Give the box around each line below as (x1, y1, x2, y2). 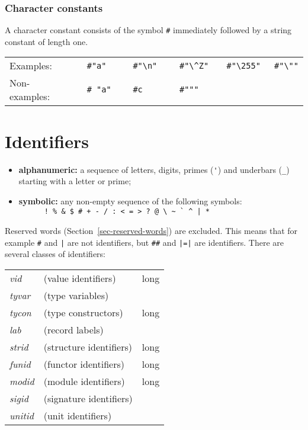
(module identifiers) (43, 374, 125, 388)
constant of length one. (5, 35, 88, 47)
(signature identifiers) (43, 391, 133, 405)
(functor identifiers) (43, 357, 124, 371)
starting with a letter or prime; (18, 175, 131, 187)
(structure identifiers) (43, 339, 132, 354)
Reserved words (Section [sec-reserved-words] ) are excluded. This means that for (5, 224, 298, 237)
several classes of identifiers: (5, 248, 105, 260)
